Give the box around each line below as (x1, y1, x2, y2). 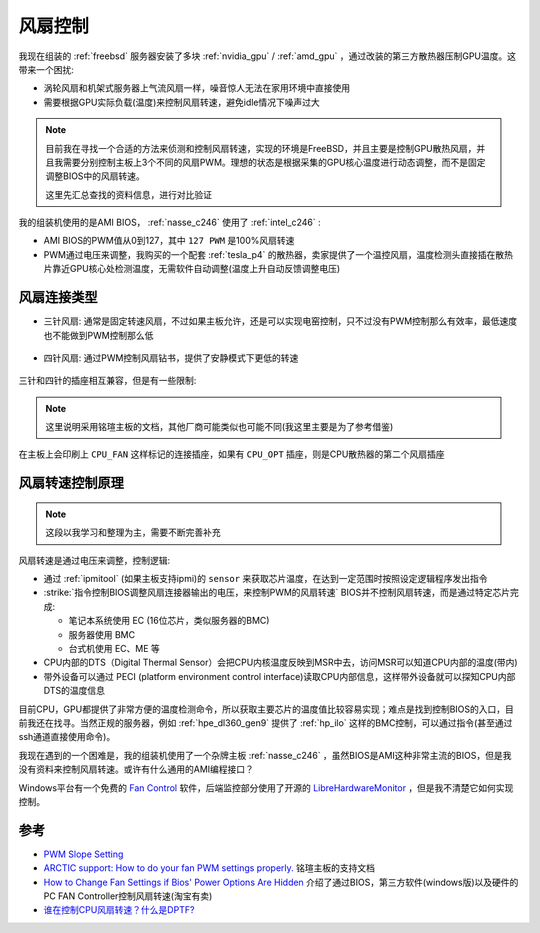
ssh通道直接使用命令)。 (18, 731, 116, 743)
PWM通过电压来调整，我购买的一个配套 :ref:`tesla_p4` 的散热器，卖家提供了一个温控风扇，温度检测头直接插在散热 (43, 248, 514, 260)
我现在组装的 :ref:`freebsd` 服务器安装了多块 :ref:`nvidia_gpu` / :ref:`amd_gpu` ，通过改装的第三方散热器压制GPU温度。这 (18, 50, 517, 62)
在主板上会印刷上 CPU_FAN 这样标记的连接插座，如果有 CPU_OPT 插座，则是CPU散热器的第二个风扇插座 (18, 448, 445, 460)
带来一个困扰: (18, 63, 75, 75)
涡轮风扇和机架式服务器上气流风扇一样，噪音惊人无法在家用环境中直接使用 (43, 82, 350, 94)
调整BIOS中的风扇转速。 (45, 170, 145, 182)
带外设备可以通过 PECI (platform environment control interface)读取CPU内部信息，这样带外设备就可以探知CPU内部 (43, 670, 516, 682)
